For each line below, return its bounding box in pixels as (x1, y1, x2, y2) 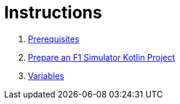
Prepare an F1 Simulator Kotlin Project (28, 52, 175, 62)
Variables (28, 70, 64, 81)
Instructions (4, 2, 102, 23)
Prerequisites (28, 33, 80, 44)
